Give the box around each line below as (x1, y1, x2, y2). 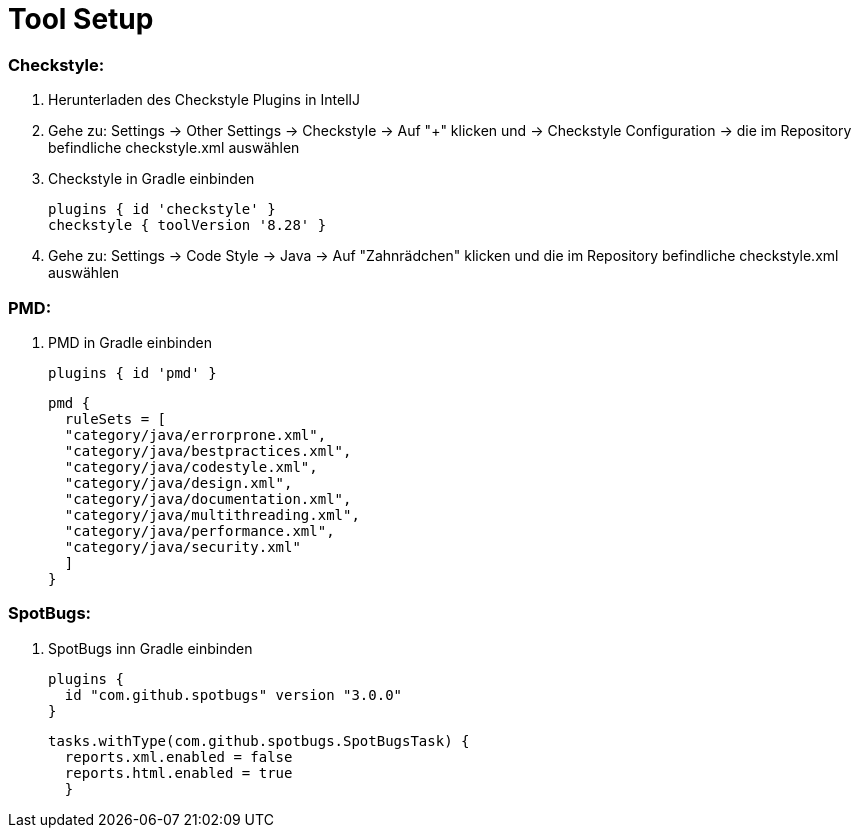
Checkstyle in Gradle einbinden (48, 170, 255, 188)
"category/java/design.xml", (64, 474, 293, 491)
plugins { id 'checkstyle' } (48, 201, 276, 218)
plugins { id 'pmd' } (48, 364, 217, 381)
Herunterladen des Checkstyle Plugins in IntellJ (48, 91, 360, 109)
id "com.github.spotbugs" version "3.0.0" (64, 686, 403, 703)
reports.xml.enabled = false (64, 748, 293, 765)
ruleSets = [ (64, 410, 167, 427)
